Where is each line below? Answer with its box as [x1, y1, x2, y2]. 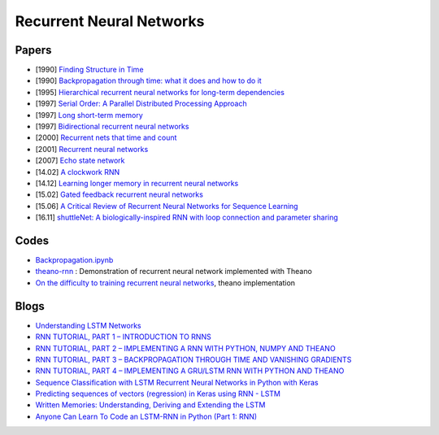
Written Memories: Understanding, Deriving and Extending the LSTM [35, 400, 266, 410]
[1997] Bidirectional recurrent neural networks [35, 122, 189, 132]
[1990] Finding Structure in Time [35, 65, 144, 75]
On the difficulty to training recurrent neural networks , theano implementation [35, 277, 296, 288]
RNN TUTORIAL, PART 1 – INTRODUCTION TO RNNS [35, 332, 211, 341]
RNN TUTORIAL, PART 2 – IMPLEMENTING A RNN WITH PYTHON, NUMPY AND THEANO [35, 343, 337, 353]
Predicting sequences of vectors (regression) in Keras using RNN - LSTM [35, 389, 280, 398]
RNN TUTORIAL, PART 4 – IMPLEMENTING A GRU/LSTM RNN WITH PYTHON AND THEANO [35, 366, 345, 376]
